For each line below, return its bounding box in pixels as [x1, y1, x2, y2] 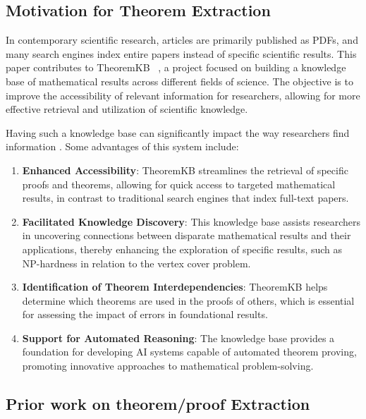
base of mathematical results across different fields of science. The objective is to [6, 73, 353, 88]
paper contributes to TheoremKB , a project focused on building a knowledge [6, 60, 346, 75]
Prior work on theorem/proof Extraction [6, 393, 310, 415]
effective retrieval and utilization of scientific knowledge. [6, 102, 248, 116]
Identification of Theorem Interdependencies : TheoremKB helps [22, 279, 328, 294]
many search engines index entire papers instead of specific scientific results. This [6, 46, 357, 61]
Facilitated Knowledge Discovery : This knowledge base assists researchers [22, 214, 361, 229]
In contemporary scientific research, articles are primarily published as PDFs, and [6, 32, 358, 47]
